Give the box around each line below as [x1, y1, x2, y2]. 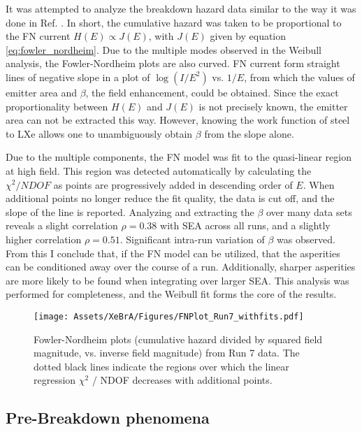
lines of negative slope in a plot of [6, 69, 150, 84]
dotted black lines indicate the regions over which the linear [34, 359, 289, 373]
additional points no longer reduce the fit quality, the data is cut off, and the [6, 191, 335, 206]
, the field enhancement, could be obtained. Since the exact [85, 85, 339, 99]
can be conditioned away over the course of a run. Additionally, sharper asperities [6, 259, 356, 274]
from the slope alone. [204, 126, 294, 141]
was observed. [277, 231, 335, 246]
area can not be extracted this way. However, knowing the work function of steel [6, 113, 350, 127]
